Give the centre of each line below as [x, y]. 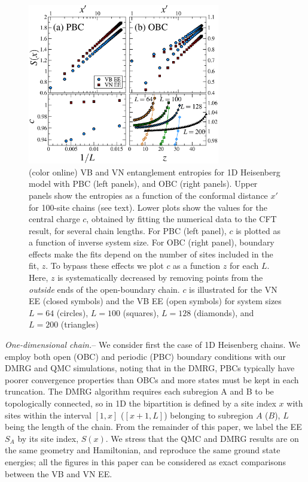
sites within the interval [48, 415]
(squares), [141, 312]
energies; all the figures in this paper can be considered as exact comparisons [146, 461]
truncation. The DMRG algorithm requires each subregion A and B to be [139, 391]
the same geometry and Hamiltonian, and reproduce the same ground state [143, 450]
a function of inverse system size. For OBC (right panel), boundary [152, 242]
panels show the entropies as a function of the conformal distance [148, 195]
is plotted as [258, 230]
